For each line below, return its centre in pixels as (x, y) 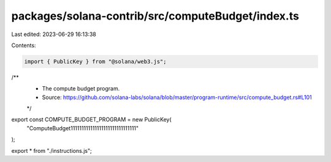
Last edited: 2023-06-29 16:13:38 (54, 34)
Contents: (24, 45)
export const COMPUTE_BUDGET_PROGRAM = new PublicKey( (91, 120)
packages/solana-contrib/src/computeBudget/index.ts (155, 16)
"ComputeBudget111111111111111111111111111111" (83, 128)
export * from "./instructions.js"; (51, 150)
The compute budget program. (81, 89)
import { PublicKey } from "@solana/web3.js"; (95, 61)
